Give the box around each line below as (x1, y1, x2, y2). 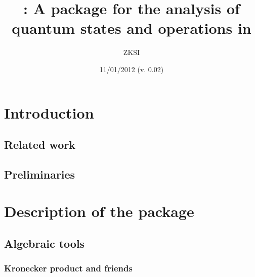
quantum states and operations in (12, 18, 251, 38)
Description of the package (4, 201, 194, 221)
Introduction (4, 102, 94, 123)
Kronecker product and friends (4, 262, 133, 274)
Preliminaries (4, 166, 75, 182)
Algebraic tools (4, 236, 85, 251)
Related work (4, 137, 76, 152)
